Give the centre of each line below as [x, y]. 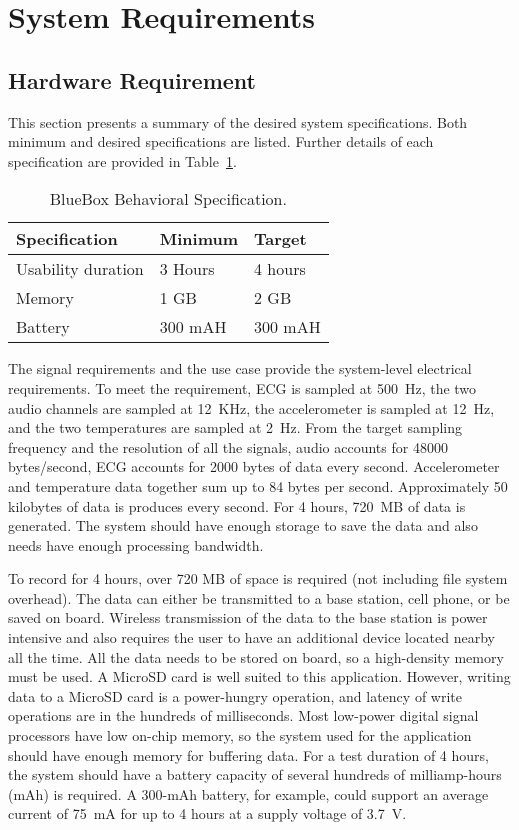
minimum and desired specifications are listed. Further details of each [221, 141]
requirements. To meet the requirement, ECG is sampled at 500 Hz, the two [242, 387]
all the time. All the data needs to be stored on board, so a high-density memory [256, 656]
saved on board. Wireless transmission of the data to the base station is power [248, 617]
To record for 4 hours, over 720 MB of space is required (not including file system [258, 578]
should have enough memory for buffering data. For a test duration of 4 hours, [248, 754]
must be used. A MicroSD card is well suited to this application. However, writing [259, 676]
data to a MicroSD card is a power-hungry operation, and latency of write [235, 695]
